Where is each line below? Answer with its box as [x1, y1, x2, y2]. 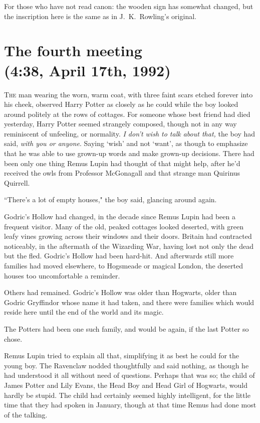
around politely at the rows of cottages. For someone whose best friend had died [4, 108, 250, 119]
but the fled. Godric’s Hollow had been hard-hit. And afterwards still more [4, 250, 234, 261]
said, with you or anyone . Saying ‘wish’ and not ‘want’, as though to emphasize [4, 138, 248, 149]
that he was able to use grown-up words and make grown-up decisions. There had [4, 148, 254, 159]
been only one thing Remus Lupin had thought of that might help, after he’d [4, 158, 240, 168]
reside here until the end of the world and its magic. [4, 307, 164, 317]
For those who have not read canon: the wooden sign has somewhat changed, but [4, 1, 253, 11]
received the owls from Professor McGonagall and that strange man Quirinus [4, 168, 240, 178]
